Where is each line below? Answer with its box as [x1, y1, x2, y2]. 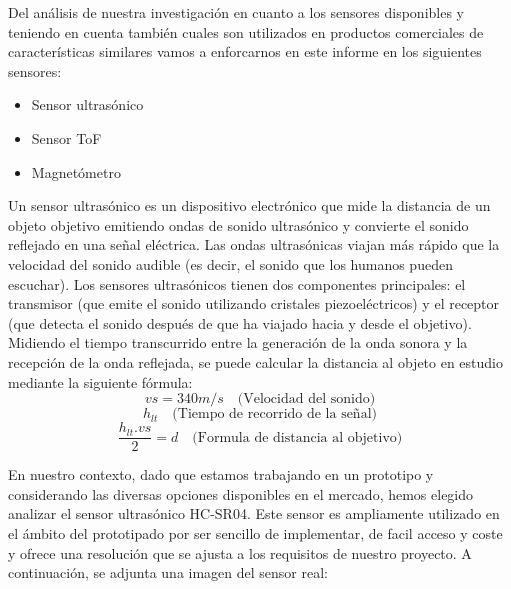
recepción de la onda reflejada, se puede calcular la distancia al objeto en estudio [8, 351, 504, 372]
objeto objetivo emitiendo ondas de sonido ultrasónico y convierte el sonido [8, 214, 469, 235]
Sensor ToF [31, 127, 102, 148]
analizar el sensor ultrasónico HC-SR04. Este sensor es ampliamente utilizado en [8, 503, 500, 524]
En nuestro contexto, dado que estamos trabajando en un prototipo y [8, 464, 434, 485]
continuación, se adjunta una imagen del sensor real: [8, 562, 328, 583]
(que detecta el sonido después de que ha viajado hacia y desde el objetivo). [8, 312, 472, 333]
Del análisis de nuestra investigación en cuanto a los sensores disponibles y [8, 2, 465, 22]
